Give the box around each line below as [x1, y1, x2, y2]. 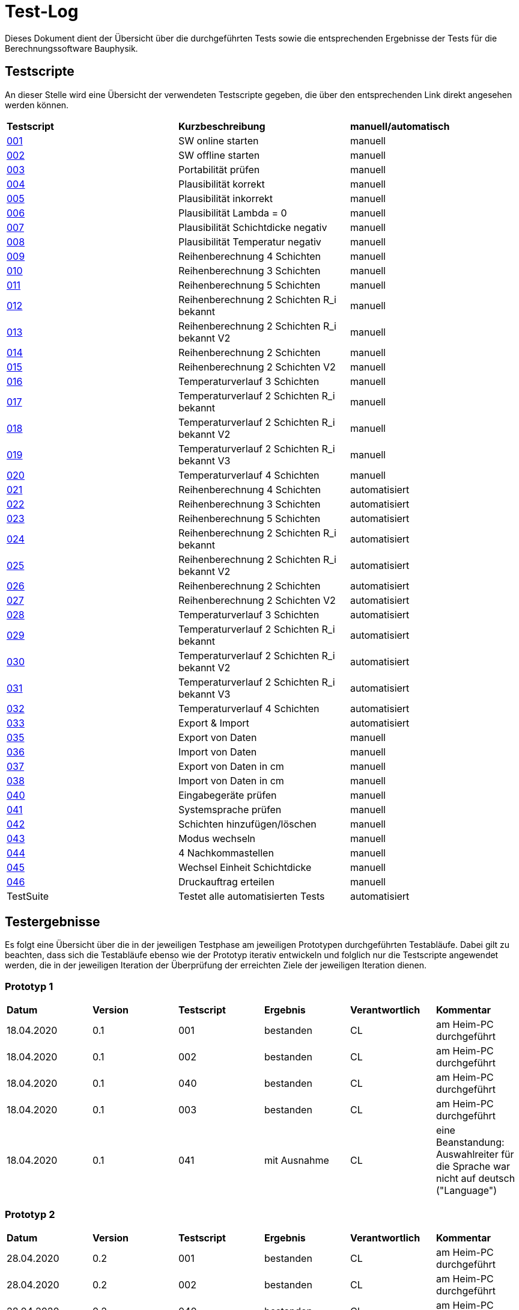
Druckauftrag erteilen [178, 875, 275, 888]
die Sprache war [436, 1160, 511, 1173]
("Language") [436, 1184, 497, 1197]
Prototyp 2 [5, 1208, 55, 1220]
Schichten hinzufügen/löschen [178, 817, 317, 830]
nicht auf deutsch [436, 1172, 515, 1185]
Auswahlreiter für [436, 1148, 514, 1161]
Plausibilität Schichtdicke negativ [178, 221, 327, 233]
